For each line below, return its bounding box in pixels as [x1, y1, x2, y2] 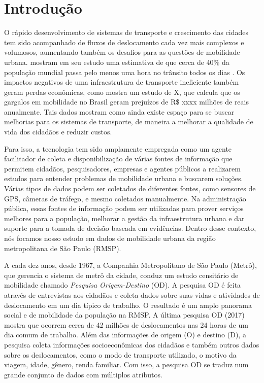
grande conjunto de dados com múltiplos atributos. [4, 369, 162, 379]
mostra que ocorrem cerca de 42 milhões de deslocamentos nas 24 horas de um [4, 319, 248, 330]
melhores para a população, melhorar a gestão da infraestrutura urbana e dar [4, 213, 245, 223]
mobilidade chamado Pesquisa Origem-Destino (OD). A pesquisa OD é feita [4, 280, 241, 290]
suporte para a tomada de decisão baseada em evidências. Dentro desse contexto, [4, 223, 256, 233]
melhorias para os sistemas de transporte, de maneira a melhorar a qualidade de [4, 116, 253, 127]
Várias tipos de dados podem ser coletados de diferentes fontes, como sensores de [4, 183, 256, 194]
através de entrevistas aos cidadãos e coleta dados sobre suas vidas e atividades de [4, 289, 260, 300]
